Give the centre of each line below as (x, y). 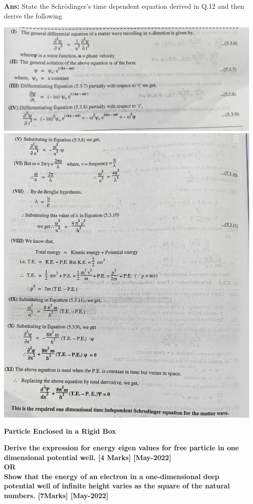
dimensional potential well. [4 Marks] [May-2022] (88, 457)
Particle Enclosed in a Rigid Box (60, 431)
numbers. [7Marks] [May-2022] (56, 495)
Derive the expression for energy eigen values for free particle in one (121, 447)
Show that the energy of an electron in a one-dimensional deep (112, 476)
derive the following (33, 15)
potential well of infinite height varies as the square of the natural (117, 486)
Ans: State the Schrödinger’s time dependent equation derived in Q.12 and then (124, 6)
